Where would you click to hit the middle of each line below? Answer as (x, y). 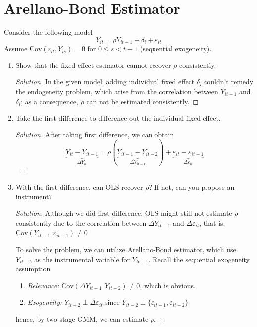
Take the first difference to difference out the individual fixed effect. (118, 118)
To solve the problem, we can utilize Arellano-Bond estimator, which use (126, 249)
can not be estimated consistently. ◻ (142, 101)
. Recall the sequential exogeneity (199, 259)
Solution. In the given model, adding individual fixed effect (105, 82)
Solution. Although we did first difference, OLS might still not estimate (124, 213)
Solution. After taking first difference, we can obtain (95, 134)
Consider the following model (48, 32)
